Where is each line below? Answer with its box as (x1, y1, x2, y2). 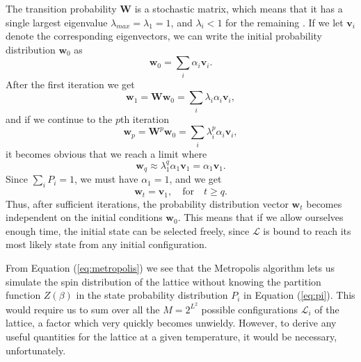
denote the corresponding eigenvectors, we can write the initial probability (6, 28, 322, 43)
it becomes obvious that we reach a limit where (6, 146, 207, 161)
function (6, 288, 41, 302)
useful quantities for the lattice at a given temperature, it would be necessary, (6, 329, 337, 344)
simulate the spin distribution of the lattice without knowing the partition (6, 274, 321, 288)
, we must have (74, 172, 138, 186)
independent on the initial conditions (6, 210, 163, 224)
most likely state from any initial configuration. (6, 237, 207, 252)
